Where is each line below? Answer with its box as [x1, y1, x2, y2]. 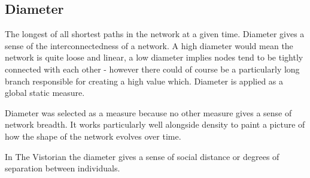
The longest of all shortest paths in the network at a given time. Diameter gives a [5, 28, 305, 40]
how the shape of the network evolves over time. [5, 129, 181, 142]
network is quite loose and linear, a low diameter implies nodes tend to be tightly [5, 51, 303, 64]
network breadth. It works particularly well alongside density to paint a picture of [5, 118, 305, 131]
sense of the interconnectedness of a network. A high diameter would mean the [5, 39, 293, 52]
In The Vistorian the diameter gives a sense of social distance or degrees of [5, 150, 279, 162]
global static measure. [5, 86, 85, 99]
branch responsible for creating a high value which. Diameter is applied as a [5, 74, 284, 87]
